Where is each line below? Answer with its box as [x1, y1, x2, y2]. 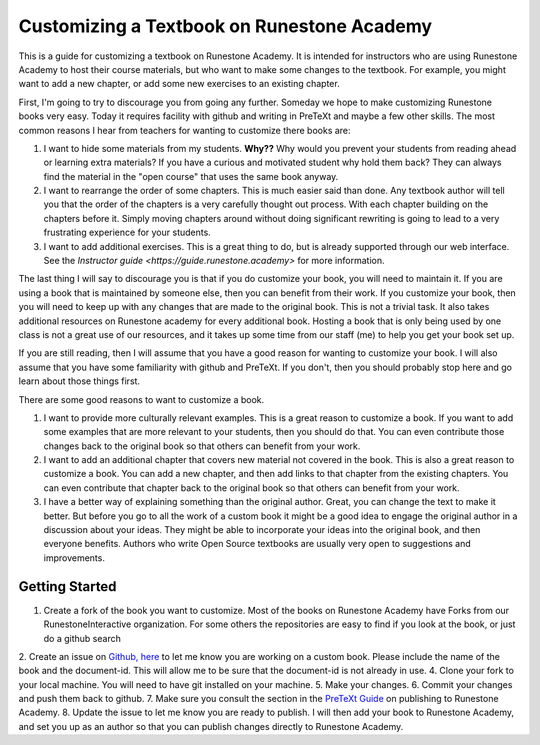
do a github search [43, 632, 122, 644]
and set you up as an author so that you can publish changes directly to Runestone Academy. [18, 720, 404, 732]
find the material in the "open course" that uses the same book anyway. [43, 170, 339, 182]
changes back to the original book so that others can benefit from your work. [43, 440, 361, 452]
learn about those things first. [18, 375, 140, 387]
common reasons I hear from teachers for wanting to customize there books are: [18, 124, 351, 136]
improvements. [43, 551, 105, 564]
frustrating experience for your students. [43, 226, 212, 239]
